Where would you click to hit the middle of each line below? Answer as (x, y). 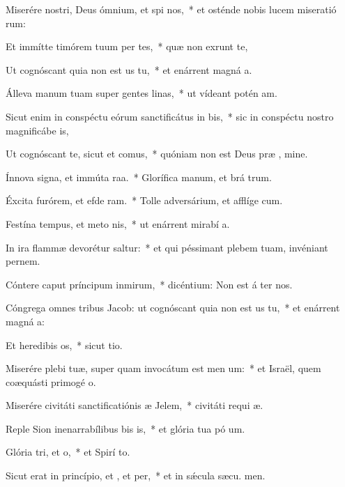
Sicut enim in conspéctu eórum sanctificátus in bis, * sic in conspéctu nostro (170, 116)
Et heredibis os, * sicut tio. (64, 345)
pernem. (23, 261)
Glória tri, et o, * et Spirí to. (68, 452)
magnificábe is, (37, 130)
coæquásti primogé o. (51, 381)
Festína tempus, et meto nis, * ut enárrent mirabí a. (118, 223)
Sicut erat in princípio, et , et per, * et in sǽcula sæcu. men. (136, 476)
